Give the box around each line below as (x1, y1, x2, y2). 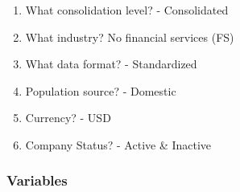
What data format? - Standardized (25, 55, 197, 72)
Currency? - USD (25, 109, 111, 126)
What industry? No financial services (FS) (25, 28, 234, 45)
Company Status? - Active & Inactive (25, 136, 212, 153)
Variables (6, 170, 68, 190)
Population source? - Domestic (25, 82, 176, 99)
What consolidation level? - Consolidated (25, 2, 229, 18)
